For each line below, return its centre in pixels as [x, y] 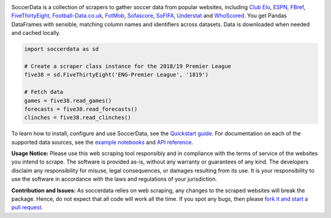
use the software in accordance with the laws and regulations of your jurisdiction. [114, 179]
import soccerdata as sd [62, 49]
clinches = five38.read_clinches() [78, 118]
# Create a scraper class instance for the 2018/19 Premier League [128, 66]
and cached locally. [36, 33]
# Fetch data [44, 92]
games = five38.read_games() [68, 100]
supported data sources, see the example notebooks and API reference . [102, 142]
